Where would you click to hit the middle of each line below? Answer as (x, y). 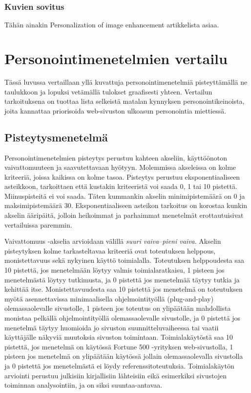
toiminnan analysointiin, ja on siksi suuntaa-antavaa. (84, 385)
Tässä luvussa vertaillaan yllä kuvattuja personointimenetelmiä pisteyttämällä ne (126, 81)
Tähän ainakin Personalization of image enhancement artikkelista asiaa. (112, 25)
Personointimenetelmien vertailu (116, 58)
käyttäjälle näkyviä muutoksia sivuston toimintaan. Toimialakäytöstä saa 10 (119, 337)
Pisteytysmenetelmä (56, 137)
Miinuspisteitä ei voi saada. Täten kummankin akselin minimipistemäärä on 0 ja (125, 196)
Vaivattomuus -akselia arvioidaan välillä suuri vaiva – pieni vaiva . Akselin (113, 241)
